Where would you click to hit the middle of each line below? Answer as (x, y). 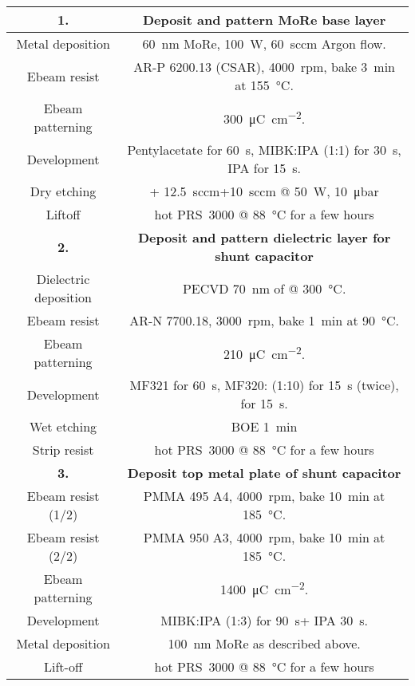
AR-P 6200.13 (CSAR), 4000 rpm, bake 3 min (265, 67)
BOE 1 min (264, 426)
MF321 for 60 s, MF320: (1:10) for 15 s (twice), (264, 385)
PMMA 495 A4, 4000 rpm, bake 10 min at (264, 496)
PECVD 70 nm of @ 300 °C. (264, 288)
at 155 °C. (264, 85)
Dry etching (63, 191)
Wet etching (63, 426)
